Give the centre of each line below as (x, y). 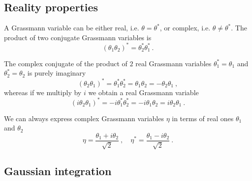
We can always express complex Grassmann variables (84, 118)
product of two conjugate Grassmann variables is (78, 37)
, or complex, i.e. (185, 28)
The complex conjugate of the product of (66, 63)
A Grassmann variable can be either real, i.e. (72, 28)
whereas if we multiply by (43, 92)
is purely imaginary (57, 73)
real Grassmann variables (173, 63)
